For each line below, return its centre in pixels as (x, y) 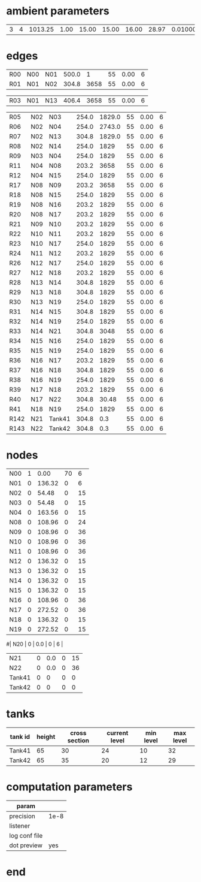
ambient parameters (58, 11)
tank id (20, 736)
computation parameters (69, 787)
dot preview (26, 845)
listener (20, 826)
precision (22, 816)
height (46, 736)
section (78, 740)
